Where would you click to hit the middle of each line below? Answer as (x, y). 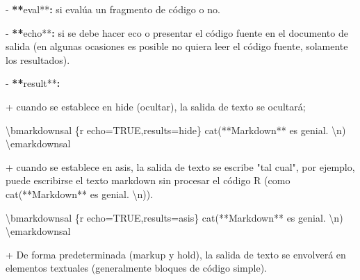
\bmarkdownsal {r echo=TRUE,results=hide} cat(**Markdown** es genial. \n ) (176, 130)
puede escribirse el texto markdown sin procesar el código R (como (148, 180)
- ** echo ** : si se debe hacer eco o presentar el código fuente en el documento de (177, 32)
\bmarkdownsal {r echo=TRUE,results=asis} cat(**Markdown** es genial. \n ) (174, 217)
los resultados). (38, 59)
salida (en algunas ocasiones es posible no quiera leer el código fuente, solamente (177, 46)
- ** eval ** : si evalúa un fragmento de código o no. (113, 9)
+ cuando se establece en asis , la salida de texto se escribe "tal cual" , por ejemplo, (180, 166)
